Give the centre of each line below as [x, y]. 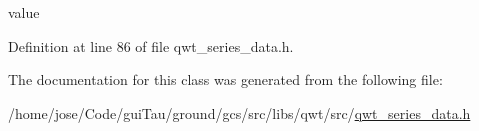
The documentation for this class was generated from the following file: [225, 79]
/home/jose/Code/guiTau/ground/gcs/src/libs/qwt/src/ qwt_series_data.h [239, 112]
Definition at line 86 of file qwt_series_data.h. [151, 45]
